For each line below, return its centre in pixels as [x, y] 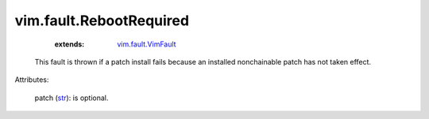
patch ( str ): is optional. [71, 98]
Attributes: [32, 80]
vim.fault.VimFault [147, 44]
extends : [70, 44]
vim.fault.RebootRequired [102, 20]
